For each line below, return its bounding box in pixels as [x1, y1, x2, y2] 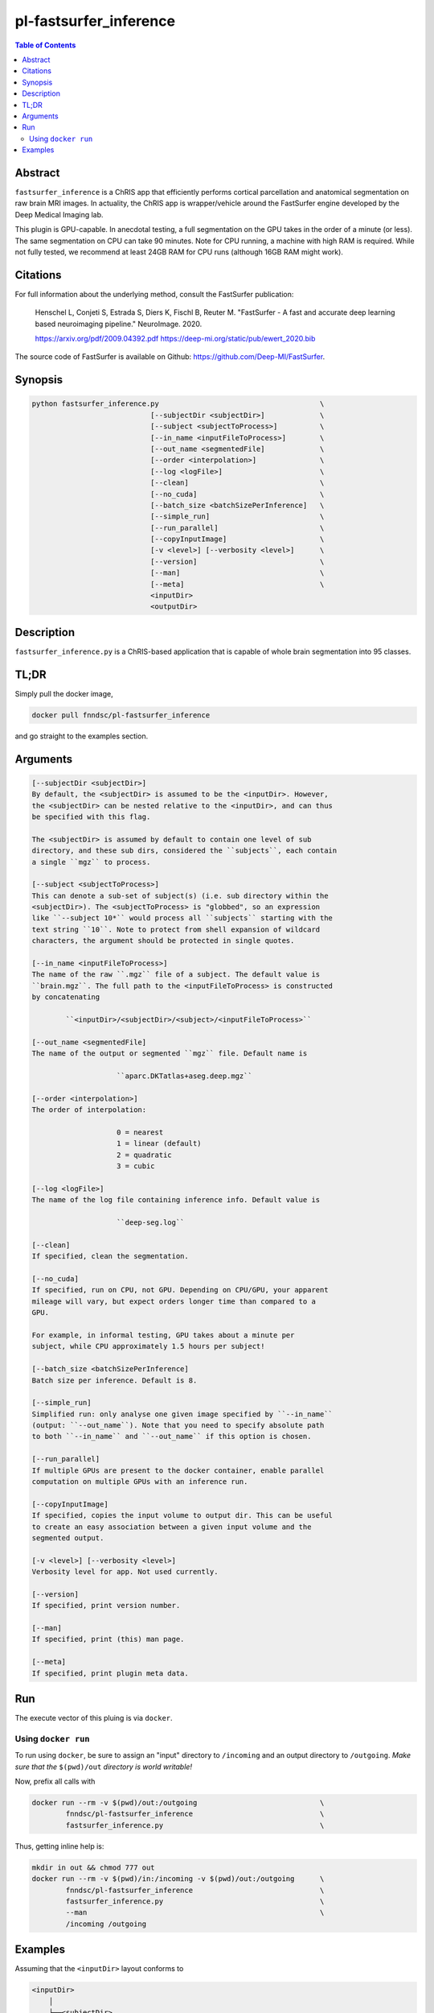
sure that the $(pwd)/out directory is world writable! [14, 1762, 193, 1771]
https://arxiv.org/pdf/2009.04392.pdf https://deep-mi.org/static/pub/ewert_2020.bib [35, 334, 316, 343]
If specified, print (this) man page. [31, 1635, 185, 1644]
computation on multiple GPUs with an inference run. [31, 1478, 248, 1486]
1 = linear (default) [117, 1139, 202, 1148]
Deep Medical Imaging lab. [14, 209, 104, 219]
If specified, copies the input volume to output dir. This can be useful [31, 1511, 334, 1520]
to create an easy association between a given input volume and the [31, 1522, 312, 1531]
